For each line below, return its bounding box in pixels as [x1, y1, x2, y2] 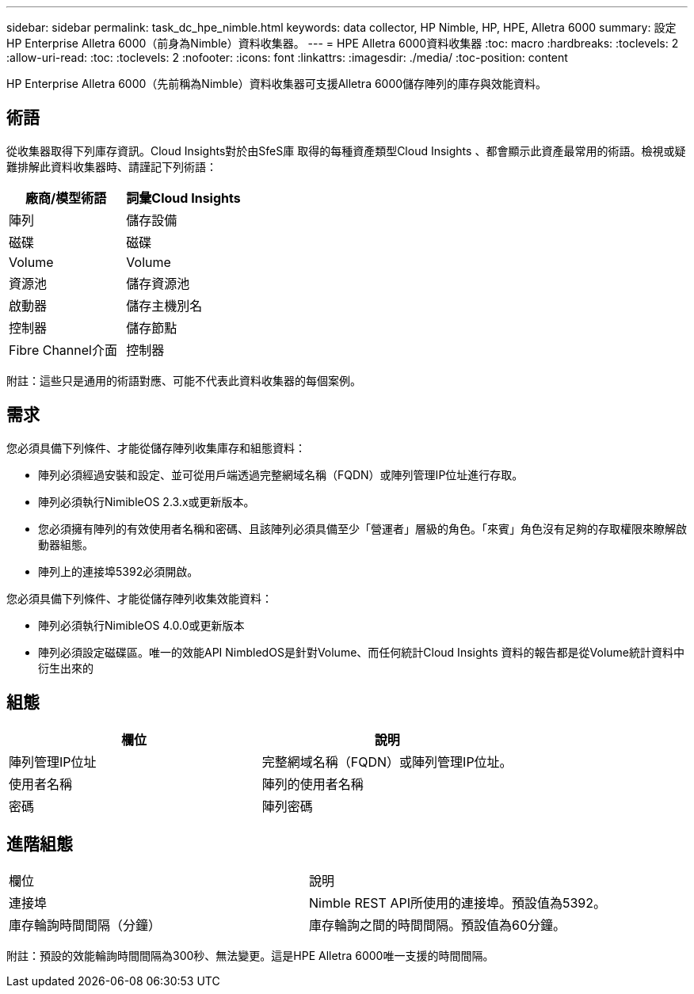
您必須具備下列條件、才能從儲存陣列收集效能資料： [6, 591, 273, 605]
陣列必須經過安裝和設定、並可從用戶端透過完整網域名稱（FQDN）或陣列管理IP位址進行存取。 [38, 467, 524, 482]
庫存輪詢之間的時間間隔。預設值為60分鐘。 [309, 917, 566, 934]
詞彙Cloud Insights [126, 189, 241, 206]
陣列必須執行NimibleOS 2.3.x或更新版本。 [38, 494, 255, 508]
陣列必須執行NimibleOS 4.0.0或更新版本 [38, 618, 245, 632]
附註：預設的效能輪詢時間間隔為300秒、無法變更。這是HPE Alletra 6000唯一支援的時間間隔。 [6, 949, 494, 963]
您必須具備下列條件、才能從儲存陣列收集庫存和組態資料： [6, 440, 306, 455]
